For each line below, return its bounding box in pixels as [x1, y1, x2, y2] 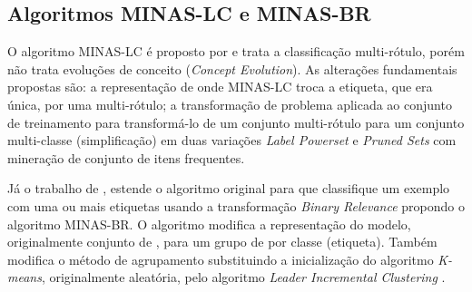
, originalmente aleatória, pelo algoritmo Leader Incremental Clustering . [41, 268, 446, 287]
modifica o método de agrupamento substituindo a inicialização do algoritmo [7, 249, 434, 268]
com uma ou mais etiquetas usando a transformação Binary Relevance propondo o [7, 196, 465, 215]
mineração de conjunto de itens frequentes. [7, 148, 245, 167]
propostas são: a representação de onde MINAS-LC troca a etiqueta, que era [7, 77, 433, 96]
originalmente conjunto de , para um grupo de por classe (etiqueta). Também [7, 232, 438, 251]
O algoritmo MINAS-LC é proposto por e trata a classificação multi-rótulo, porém [7, 42, 465, 61]
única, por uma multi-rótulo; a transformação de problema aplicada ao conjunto [7, 94, 452, 113]
